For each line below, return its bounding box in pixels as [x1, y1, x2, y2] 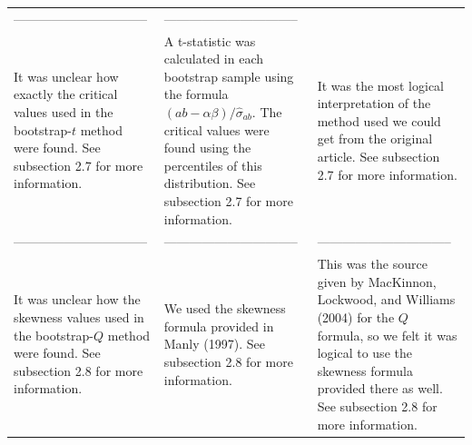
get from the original [317, 129, 433, 148]
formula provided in [163, 316, 274, 335]
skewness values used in [14, 308, 144, 326]
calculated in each [163, 49, 264, 68]
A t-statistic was [163, 31, 256, 50]
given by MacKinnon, [317, 272, 437, 291]
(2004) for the [317, 308, 395, 326]
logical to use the [317, 343, 412, 362]
